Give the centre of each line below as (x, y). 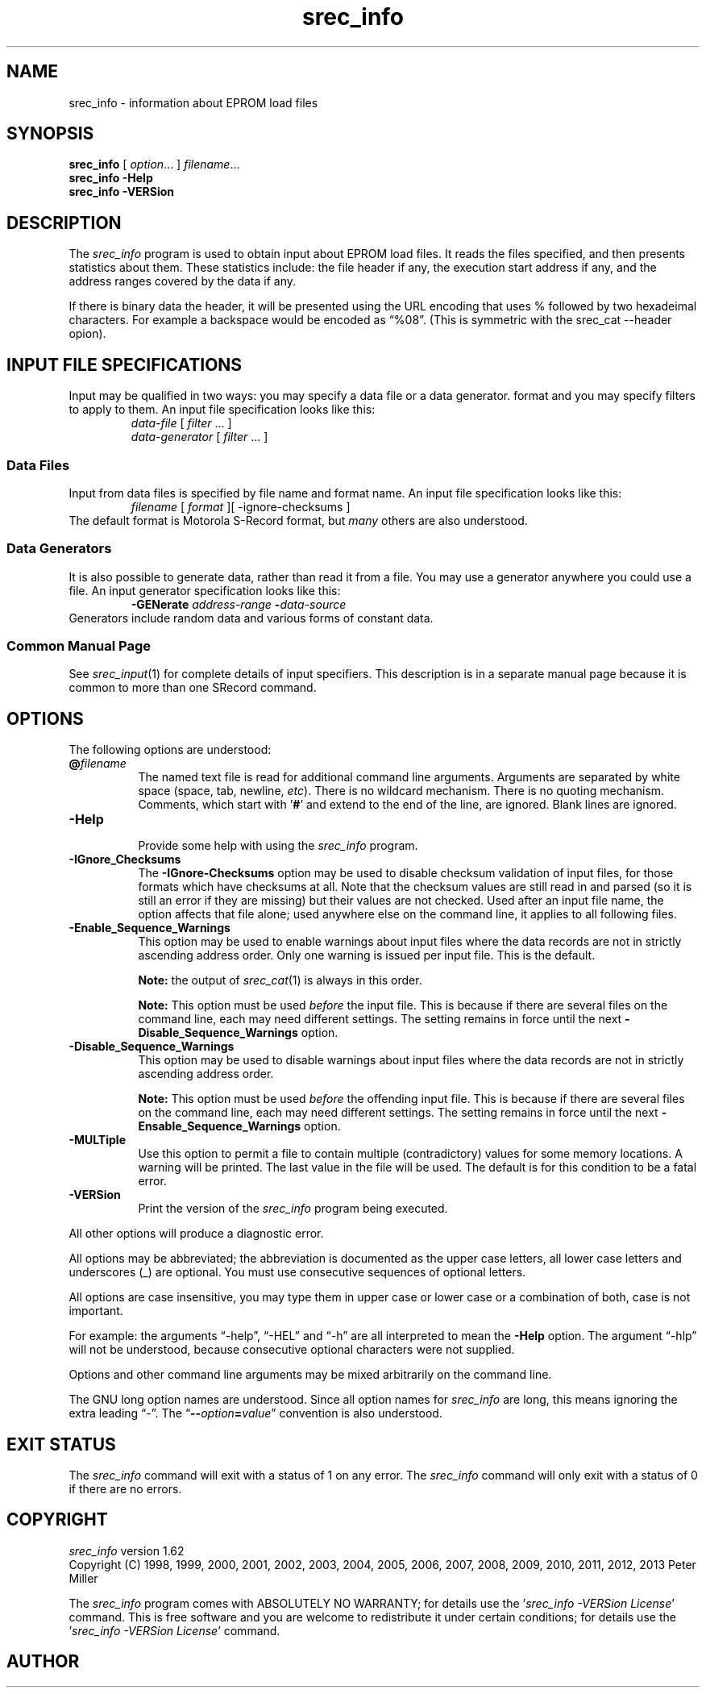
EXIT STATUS (61, 1444)
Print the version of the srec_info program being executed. (293, 1209)
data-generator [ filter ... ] (199, 437)
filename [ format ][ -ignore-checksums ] (241, 506)
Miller (83, 1578)
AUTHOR (43, 1662)
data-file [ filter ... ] (181, 423)
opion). (87, 334)
